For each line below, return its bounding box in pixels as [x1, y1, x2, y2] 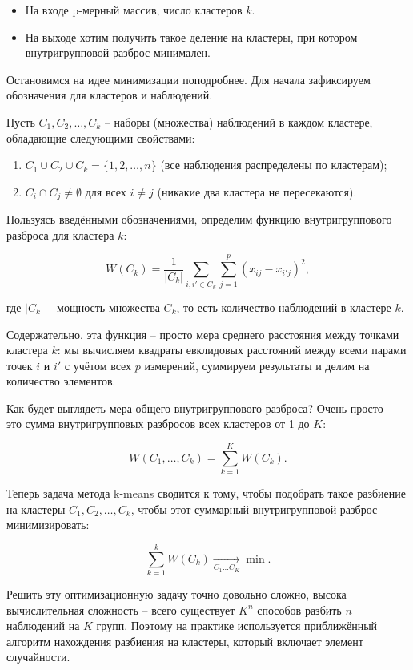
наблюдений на [6, 617, 80, 634]
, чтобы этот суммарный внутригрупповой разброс [130, 500, 378, 517]
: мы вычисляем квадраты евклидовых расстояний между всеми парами [57, 341, 407, 358]
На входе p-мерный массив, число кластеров [25, 2, 243, 18]
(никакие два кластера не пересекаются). [157, 183, 357, 200]
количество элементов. [6, 373, 116, 389]
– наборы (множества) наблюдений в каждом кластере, [104, 113, 373, 130]
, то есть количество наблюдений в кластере [176, 298, 391, 315]
